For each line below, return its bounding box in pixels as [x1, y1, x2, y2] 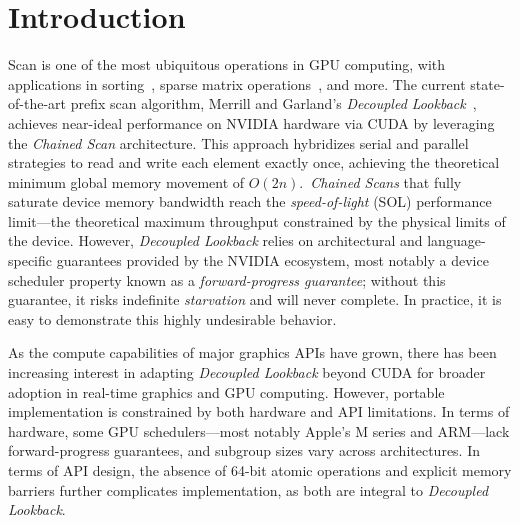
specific [8, 250, 53, 271]
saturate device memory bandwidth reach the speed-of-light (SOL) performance [8, 191, 492, 212]
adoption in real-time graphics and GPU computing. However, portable [8, 381, 445, 402]
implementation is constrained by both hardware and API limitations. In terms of [8, 401, 510, 422]
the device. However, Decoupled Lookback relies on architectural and [8, 230, 423, 251]
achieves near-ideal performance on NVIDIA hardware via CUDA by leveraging [8, 112, 495, 133]
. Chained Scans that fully [299, 171, 462, 192]
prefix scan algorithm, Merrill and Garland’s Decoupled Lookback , [70, 93, 477, 114]
